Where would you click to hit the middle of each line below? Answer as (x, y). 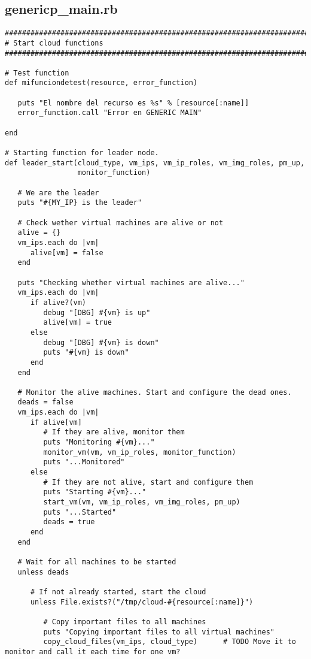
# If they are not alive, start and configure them (148, 482)
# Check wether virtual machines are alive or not (121, 223)
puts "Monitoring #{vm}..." (99, 442)
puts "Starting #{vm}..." (95, 492)
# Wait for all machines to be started (97, 562)
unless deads (43, 572)
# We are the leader (58, 193)
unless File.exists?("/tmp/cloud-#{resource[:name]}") (142, 602)
